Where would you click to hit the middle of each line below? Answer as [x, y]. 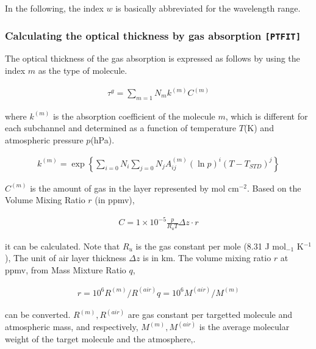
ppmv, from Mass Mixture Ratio [66, 269]
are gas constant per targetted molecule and [210, 315]
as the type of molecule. [83, 70]
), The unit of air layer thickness [66, 258]
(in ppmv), [115, 200]
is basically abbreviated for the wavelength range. [208, 8]
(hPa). [102, 140]
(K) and [259, 128]
